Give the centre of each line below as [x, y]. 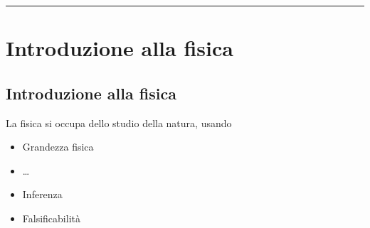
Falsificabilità [51, 218]
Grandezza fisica [58, 147]
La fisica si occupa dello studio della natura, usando [119, 123]
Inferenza [42, 194]
